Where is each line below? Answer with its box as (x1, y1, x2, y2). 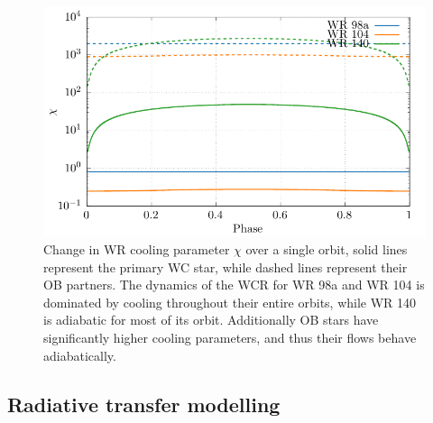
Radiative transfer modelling (7, 390, 281, 418)
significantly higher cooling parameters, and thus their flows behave (43, 327, 417, 346)
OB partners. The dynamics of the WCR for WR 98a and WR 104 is (43, 275, 425, 294)
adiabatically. (43, 345, 116, 364)
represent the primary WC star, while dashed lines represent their (43, 257, 408, 276)
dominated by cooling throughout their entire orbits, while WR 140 (43, 292, 417, 311)
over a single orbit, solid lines (245, 239, 408, 258)
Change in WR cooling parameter (43, 239, 230, 258)
